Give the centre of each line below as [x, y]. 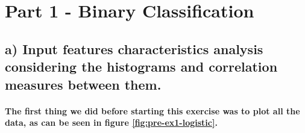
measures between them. [83, 84]
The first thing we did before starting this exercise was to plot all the [152, 110]
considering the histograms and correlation [141, 66]
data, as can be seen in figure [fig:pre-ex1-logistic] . [111, 122]
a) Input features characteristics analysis [134, 48]
